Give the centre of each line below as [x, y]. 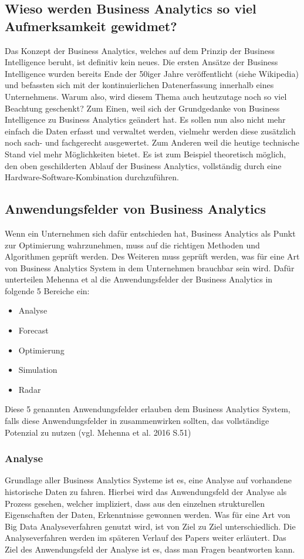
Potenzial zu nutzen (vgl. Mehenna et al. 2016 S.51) [98, 432]
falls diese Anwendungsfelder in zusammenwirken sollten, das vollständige [137, 421]
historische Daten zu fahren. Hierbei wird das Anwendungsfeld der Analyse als [146, 492]
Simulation [38, 370]
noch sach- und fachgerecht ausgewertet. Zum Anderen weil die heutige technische [152, 142]
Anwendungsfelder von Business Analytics [135, 209]
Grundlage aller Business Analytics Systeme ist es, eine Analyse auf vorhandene [148, 480]
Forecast [33, 330]
